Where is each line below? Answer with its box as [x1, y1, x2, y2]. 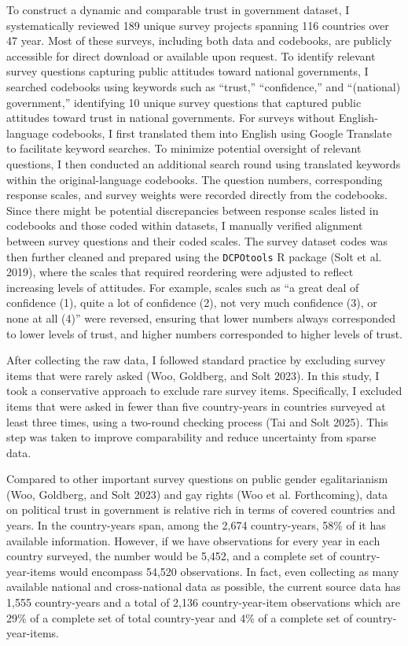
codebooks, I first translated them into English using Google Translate [52, 124, 392, 141]
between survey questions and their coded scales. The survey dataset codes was [6, 232, 388, 249]
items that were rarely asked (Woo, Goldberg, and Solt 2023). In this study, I [6, 367, 380, 383]
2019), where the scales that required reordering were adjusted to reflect [6, 264, 354, 280]
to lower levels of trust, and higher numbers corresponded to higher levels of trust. [6, 325, 402, 341]
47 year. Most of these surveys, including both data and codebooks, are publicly [6, 32, 392, 49]
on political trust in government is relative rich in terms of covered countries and [6, 501, 395, 518]
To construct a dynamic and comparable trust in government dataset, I [6, 2, 350, 17]
